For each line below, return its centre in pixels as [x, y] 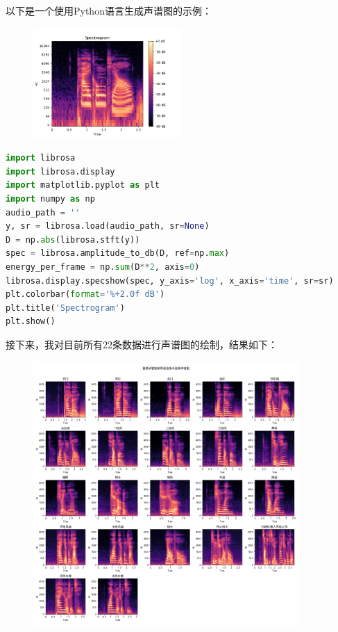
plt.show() [31, 322]
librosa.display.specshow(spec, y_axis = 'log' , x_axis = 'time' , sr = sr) [170, 281]
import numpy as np [50, 198]
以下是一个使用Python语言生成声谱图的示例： [109, 10]
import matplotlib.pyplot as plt [83, 185]
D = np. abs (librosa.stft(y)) [73, 240]
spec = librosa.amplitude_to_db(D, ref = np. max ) [118, 253]
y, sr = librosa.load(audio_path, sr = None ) [108, 226]
